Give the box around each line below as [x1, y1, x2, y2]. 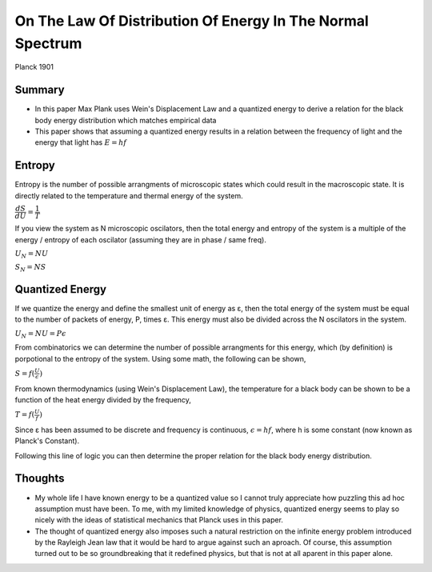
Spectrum [14, 34, 82, 52]
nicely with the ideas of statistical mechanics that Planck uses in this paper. [34, 515, 284, 525]
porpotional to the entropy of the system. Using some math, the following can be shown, [14, 354, 306, 363]
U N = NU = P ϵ [14, 329, 67, 340]
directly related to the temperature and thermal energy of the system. [14, 190, 243, 200]
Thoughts [14, 472, 65, 486]
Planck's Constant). [14, 436, 80, 446]
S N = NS [14, 262, 46, 274]
